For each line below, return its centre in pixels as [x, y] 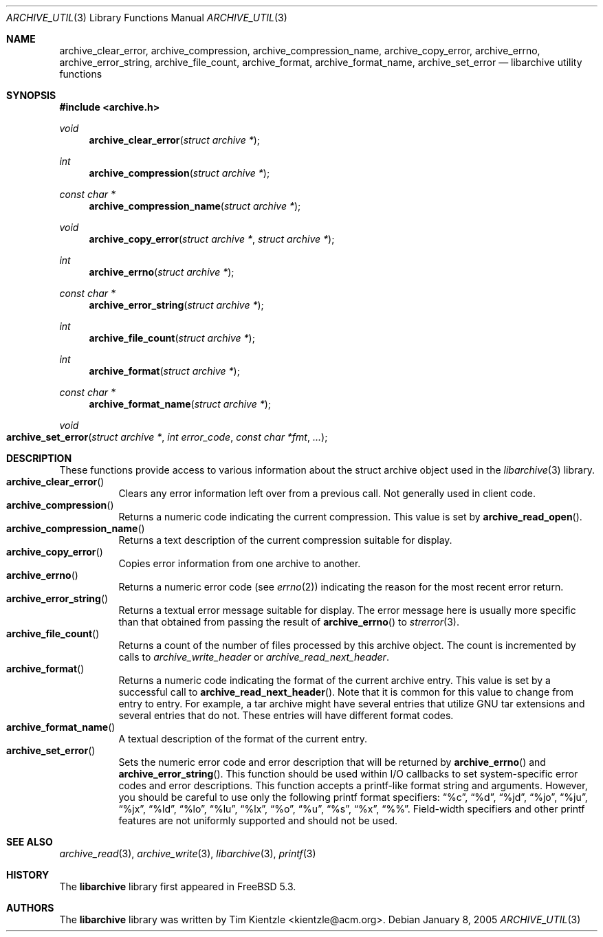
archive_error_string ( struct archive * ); [176, 305]
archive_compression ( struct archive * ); [179, 173]
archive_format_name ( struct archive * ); [180, 404]
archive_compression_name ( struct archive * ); [195, 206]
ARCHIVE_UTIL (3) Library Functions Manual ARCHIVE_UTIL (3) [147, 18]
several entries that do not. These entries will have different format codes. [286, 715]
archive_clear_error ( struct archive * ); [175, 140]
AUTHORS [30, 908]
